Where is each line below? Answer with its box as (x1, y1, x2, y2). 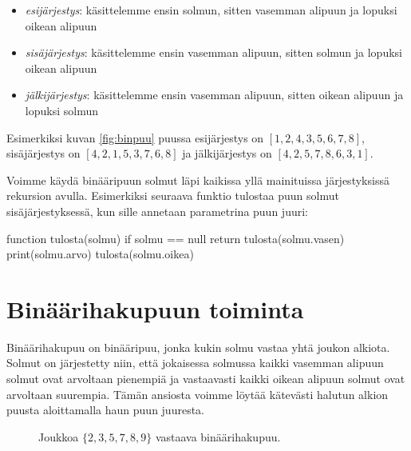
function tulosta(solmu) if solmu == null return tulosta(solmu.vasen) (6, 229, 345, 246)
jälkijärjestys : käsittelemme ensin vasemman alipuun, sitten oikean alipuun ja (25, 86, 404, 103)
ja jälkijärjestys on (182, 145, 272, 162)
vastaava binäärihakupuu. (155, 428, 281, 445)
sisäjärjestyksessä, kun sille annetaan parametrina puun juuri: (6, 202, 308, 219)
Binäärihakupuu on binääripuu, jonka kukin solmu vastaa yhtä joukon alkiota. (6, 338, 390, 355)
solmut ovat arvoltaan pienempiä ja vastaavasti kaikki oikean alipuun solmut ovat (6, 370, 405, 387)
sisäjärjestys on (6, 145, 81, 162)
